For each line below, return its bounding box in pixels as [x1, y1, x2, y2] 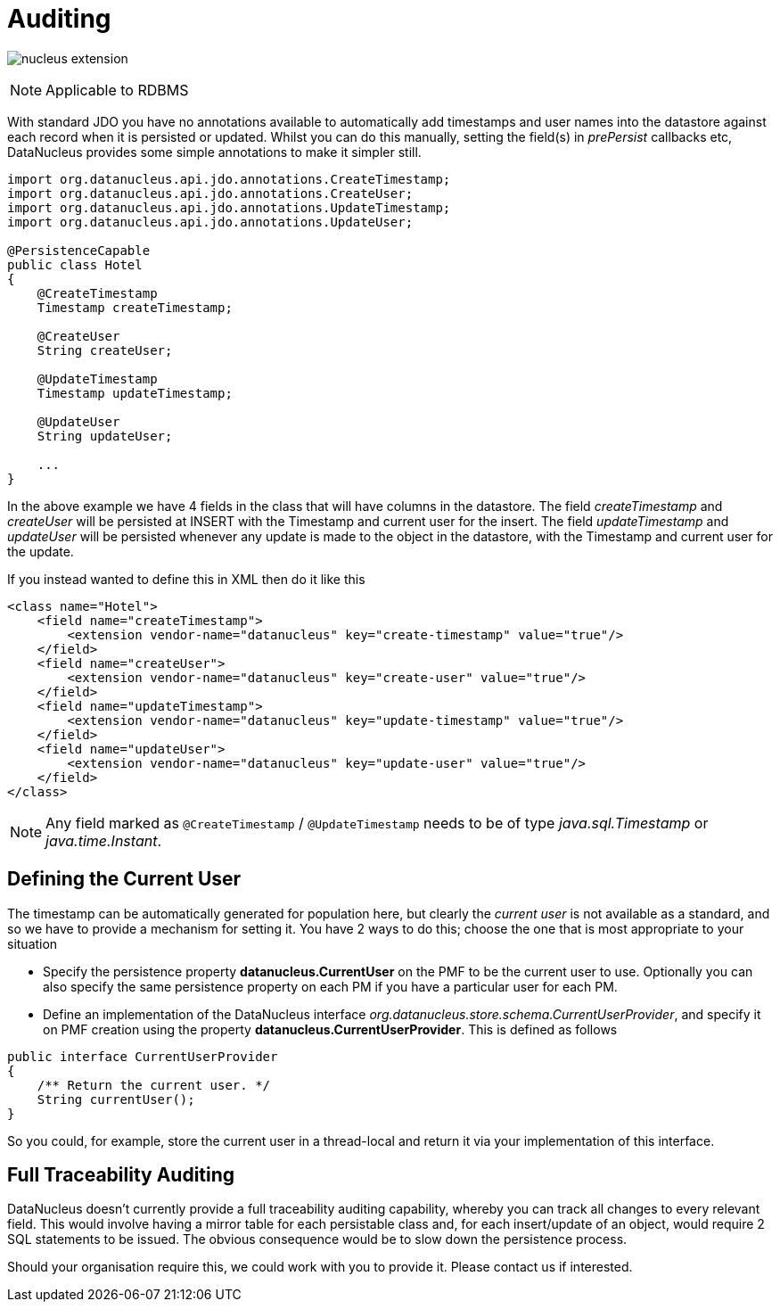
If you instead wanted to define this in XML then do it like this [7, 571, 365, 587]
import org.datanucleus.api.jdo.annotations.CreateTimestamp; [7, 171, 451, 186]
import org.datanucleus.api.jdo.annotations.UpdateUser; [7, 214, 414, 229]
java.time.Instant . [45, 831, 162, 850]
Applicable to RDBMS [45, 80, 189, 99]
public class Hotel [7, 257, 143, 272]
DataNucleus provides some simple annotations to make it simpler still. [7, 144, 422, 160]
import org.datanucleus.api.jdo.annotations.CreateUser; [7, 185, 414, 201]
